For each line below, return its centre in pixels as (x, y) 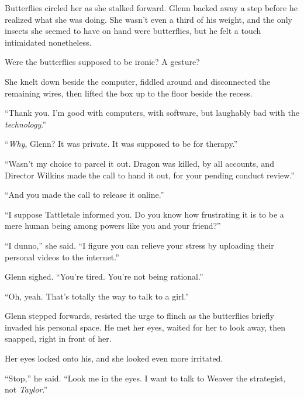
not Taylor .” (26, 389)
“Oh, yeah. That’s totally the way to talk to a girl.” (97, 296)
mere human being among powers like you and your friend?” (113, 226)
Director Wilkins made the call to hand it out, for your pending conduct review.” (150, 175)
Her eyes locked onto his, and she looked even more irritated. (114, 358)
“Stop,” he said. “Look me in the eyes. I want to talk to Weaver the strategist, (145, 378)
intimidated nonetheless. (48, 42)
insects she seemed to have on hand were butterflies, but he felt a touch (133, 31)
